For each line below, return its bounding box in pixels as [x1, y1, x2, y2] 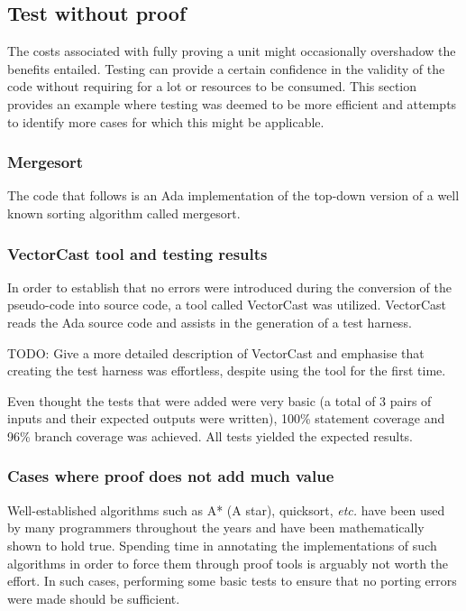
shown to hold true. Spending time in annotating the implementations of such [7, 535, 437, 554]
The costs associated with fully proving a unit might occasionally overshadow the [7, 42, 456, 60]
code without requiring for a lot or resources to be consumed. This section [7, 77, 417, 96]
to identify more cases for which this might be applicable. [7, 112, 324, 131]
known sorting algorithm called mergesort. [7, 203, 241, 222]
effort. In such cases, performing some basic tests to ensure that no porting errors [7, 571, 457, 590]
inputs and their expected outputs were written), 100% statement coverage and [7, 409, 445, 428]
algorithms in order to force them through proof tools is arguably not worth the [7, 553, 449, 572]
